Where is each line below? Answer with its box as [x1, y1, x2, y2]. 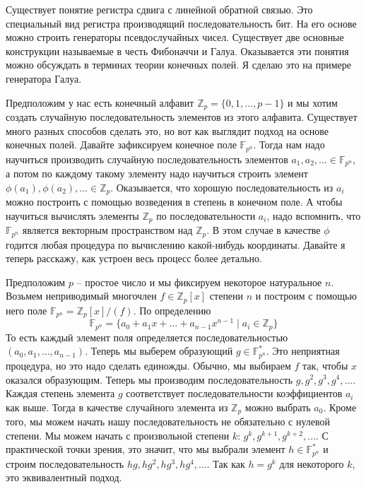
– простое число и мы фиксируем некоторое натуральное [76, 274, 322, 289]
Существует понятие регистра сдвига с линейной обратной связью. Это [6, 2, 313, 16]
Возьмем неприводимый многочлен [6, 288, 157, 303]
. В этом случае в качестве [206, 223, 321, 237]
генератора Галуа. [6, 71, 82, 86]
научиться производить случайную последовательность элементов [6, 151, 288, 166]
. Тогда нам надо [253, 137, 325, 152]
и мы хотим [288, 95, 338, 110]
